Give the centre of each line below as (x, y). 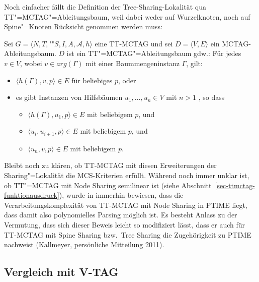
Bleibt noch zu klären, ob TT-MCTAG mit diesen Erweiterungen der (110, 165)
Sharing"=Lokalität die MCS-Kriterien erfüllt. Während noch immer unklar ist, (127, 175)
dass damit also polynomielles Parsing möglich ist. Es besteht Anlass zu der (121, 215)
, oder (127, 80)
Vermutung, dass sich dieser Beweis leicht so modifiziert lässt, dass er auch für (125, 224)
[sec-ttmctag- (235, 185)
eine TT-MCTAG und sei (134, 43)
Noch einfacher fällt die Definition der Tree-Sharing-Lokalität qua (105, 7)
